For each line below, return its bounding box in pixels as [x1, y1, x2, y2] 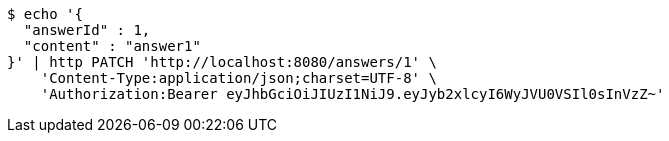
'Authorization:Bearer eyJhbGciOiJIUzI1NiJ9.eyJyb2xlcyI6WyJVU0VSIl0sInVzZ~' [40, 86, 665, 102]
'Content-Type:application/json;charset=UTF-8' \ [40, 70, 437, 86]
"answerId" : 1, [23, 22, 151, 38]
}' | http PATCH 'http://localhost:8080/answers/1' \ [7, 54, 437, 70]
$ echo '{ [7, 6, 83, 22]
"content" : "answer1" [23, 38, 201, 54]
